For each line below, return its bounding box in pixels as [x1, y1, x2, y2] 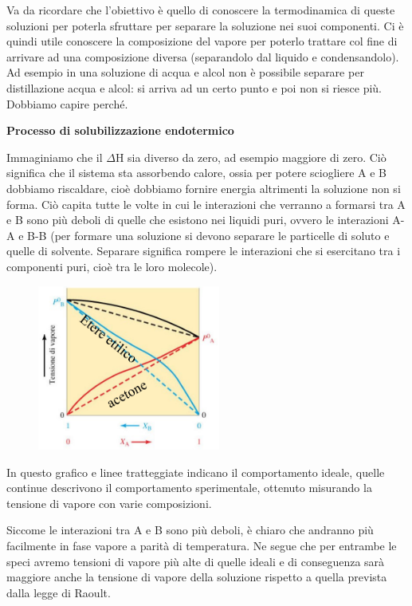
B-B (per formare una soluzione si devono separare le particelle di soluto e [27, 226, 390, 243]
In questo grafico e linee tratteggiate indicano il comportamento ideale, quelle [6, 463, 385, 480]
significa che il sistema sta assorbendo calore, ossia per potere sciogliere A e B [6, 164, 386, 181]
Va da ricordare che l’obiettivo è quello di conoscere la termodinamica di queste [6, 2, 395, 18]
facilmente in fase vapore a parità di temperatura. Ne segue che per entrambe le [6, 537, 397, 553]
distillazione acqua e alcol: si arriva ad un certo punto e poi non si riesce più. [6, 79, 383, 96]
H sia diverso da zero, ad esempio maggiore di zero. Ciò [115, 148, 386, 165]
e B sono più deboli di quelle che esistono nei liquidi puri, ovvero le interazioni [6, 211, 389, 228]
